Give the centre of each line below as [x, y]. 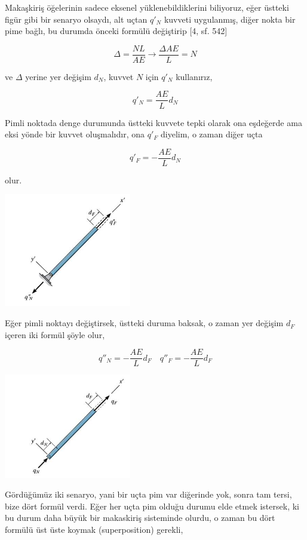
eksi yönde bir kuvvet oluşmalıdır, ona [75, 134]
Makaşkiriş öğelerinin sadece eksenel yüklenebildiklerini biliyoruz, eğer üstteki [147, 7]
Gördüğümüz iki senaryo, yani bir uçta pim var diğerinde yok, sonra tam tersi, [148, 494]
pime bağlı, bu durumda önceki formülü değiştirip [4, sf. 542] [116, 31]
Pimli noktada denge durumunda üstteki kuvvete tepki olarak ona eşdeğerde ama [153, 122]
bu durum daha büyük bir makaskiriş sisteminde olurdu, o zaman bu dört [140, 518]
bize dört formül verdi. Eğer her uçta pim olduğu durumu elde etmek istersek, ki [152, 506]
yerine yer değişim [58, 76]
